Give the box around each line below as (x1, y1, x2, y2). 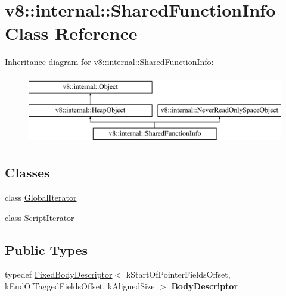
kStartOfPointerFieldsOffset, (126, 268, 231, 281)
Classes (5, 163, 50, 182)
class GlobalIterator (5, 191, 77, 204)
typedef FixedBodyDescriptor (5, 268, 113, 281)
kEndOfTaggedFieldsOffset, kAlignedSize (5, 280, 155, 292)
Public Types (5, 240, 88, 258)
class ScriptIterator (5, 211, 74, 223)
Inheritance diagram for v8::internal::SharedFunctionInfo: (5, 55, 214, 68)
